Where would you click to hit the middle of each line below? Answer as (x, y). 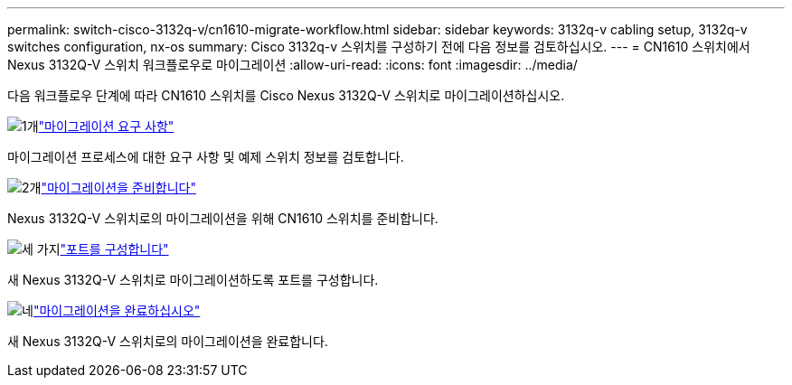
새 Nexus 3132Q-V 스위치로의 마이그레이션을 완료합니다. (168, 341)
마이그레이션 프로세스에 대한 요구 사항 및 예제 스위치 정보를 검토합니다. (206, 157)
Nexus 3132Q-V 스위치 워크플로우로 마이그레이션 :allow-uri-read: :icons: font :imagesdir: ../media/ (292, 65)
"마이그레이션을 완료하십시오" (117, 310)
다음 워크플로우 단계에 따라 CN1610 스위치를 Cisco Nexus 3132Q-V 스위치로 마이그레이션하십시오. (286, 95)
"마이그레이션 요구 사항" (106, 126)
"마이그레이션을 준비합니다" (118, 188)
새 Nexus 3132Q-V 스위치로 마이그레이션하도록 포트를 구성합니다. (193, 280)
